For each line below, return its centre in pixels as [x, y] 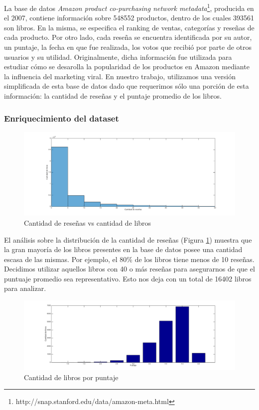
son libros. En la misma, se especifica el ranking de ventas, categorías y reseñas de [129, 27]
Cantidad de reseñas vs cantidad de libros [88, 222]
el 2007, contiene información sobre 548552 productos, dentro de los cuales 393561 [129, 18]
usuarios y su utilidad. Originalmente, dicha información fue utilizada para [118, 57]
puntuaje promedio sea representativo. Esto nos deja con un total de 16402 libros [128, 278]
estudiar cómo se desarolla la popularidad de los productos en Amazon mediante [127, 67]
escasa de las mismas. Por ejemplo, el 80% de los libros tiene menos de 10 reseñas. [129, 259]
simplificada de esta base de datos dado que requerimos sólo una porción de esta [127, 86]
